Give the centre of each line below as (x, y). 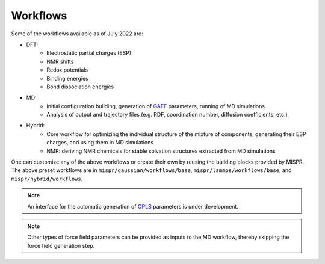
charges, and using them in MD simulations (100, 143)
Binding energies (67, 78)
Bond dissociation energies (80, 87)
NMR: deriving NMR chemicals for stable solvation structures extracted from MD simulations (161, 151)
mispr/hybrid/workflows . (47, 179)
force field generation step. (61, 245)
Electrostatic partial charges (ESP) (89, 53)
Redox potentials (67, 70)
